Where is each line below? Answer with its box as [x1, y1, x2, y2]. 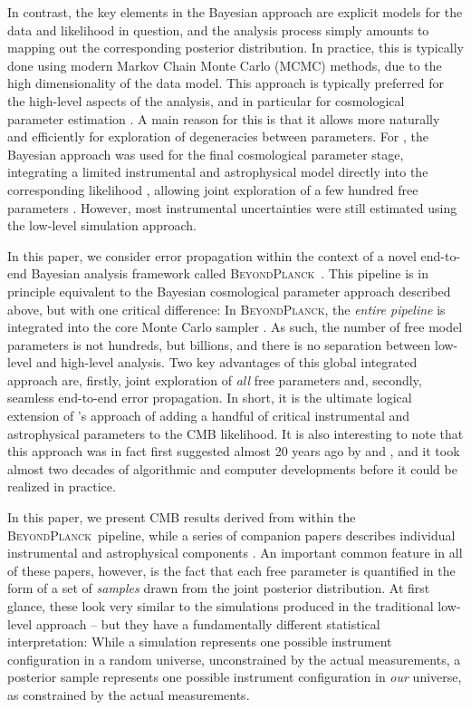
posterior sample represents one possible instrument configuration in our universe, [7, 667, 462, 686]
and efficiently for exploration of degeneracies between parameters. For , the [7, 127, 428, 146]
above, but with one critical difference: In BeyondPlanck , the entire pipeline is [7, 299, 446, 318]
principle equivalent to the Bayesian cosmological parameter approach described [7, 281, 451, 300]
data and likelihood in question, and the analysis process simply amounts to [7, 20, 429, 39]
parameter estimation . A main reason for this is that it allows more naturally [7, 109, 440, 128]
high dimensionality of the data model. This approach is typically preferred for [7, 73, 444, 92]
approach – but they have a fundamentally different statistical [35, 614, 380, 633]
